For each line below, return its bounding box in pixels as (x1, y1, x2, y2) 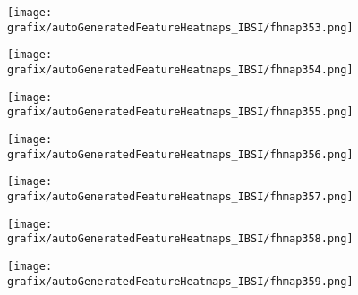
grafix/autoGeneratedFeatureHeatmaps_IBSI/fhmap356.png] (7, 147, 354, 161)
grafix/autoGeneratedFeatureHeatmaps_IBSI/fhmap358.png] (7, 232, 354, 246)
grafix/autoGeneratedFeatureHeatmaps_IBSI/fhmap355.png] (7, 105, 354, 119)
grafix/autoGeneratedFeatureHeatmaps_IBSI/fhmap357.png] (7, 190, 354, 203)
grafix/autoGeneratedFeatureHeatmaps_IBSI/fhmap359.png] (7, 274, 354, 288)
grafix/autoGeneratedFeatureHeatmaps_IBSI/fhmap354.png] (7, 63, 354, 76)
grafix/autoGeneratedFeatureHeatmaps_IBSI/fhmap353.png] (7, 21, 354, 34)
